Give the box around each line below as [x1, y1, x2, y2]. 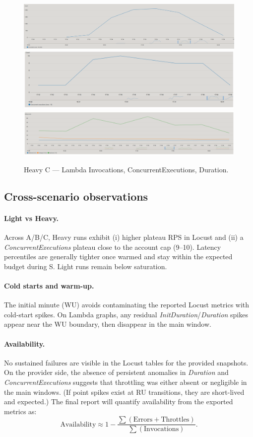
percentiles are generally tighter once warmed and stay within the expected [4, 251, 233, 262]
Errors [133, 416, 153, 424]
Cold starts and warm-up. [4, 280, 94, 291]
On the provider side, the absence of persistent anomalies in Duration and [4, 367, 229, 377]
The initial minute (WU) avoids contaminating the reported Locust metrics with [4, 299, 250, 310]
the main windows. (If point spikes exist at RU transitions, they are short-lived [4, 386, 245, 397]
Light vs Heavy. [4, 213, 59, 223]
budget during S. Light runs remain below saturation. [4, 261, 167, 271]
